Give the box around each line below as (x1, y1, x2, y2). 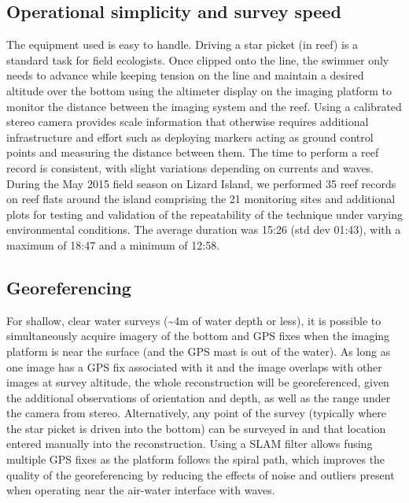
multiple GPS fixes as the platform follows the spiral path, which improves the (6, 451, 385, 468)
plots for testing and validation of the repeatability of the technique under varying (6, 205, 403, 222)
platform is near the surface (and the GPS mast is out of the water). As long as (6, 342, 391, 359)
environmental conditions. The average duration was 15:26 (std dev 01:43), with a (6, 221, 401, 238)
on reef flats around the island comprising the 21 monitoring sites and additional (6, 190, 396, 207)
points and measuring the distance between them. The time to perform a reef (6, 144, 379, 161)
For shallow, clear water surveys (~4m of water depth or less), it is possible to (6, 312, 381, 328)
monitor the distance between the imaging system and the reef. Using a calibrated (6, 98, 402, 114)
